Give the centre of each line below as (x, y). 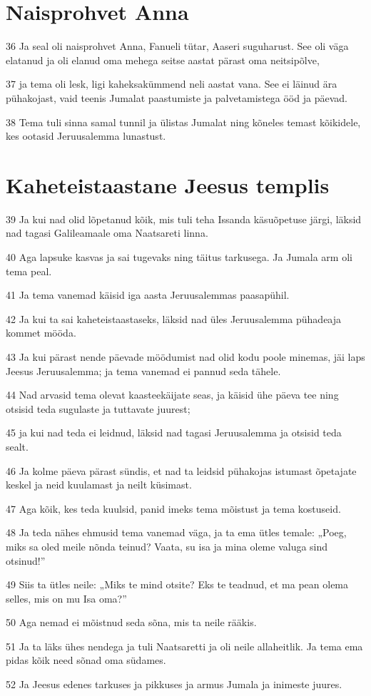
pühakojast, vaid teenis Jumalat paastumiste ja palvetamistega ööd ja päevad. (177, 97)
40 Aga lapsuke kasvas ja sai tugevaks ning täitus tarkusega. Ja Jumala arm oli (179, 257)
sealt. (17, 446)
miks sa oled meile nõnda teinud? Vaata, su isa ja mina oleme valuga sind (167, 546)
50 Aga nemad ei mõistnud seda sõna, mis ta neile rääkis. (131, 622)
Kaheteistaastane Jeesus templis (168, 184)
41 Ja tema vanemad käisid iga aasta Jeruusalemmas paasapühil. (148, 295)
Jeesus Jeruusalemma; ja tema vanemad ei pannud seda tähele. (143, 370)
